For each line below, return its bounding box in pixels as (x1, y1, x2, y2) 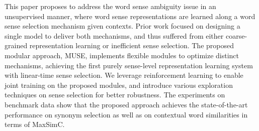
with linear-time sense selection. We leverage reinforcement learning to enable (5, 70, 243, 80)
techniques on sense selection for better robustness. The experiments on (5, 89, 225, 100)
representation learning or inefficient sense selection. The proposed (29, 40, 234, 51)
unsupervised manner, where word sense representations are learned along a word (5, 11, 255, 21)
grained (5, 40, 28, 51)
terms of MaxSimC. (5, 119, 65, 129)
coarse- (225, 30, 247, 41)
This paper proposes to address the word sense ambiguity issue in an (5, 1, 216, 11)
